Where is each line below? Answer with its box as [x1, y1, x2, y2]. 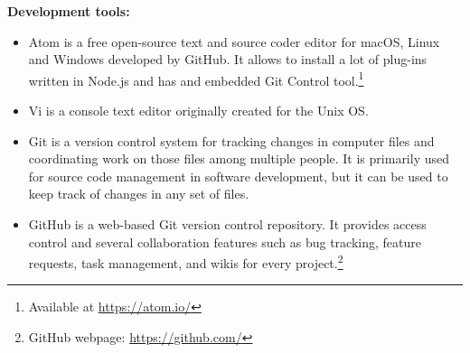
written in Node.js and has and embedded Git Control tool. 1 [28, 68, 364, 89]
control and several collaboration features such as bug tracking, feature [28, 232, 421, 251]
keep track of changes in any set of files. [28, 184, 249, 203]
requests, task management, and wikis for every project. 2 [28, 251, 343, 272]
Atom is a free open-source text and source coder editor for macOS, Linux [28, 32, 440, 51]
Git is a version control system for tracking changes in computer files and [28, 131, 435, 150]
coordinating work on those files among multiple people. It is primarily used [28, 149, 450, 168]
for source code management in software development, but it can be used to [28, 166, 448, 185]
